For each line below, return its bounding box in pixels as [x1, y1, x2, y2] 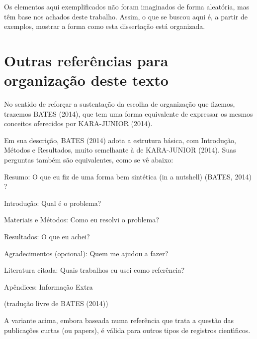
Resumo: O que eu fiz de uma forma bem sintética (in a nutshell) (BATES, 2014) [4, 171, 252, 181]
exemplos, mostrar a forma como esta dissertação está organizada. [4, 21, 205, 31]
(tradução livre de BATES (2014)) [4, 298, 108, 309]
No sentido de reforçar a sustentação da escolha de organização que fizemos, [4, 99, 235, 109]
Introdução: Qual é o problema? [4, 197, 101, 208]
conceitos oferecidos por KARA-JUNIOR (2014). [4, 118, 153, 129]
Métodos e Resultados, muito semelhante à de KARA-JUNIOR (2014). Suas [4, 145, 236, 155]
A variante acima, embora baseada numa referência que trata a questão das [4, 315, 234, 325]
